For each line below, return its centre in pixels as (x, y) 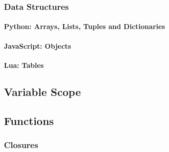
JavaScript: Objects (37, 46)
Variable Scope (42, 91)
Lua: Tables (24, 65)
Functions (29, 120)
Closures (21, 144)
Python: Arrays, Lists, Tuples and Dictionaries (84, 26)
